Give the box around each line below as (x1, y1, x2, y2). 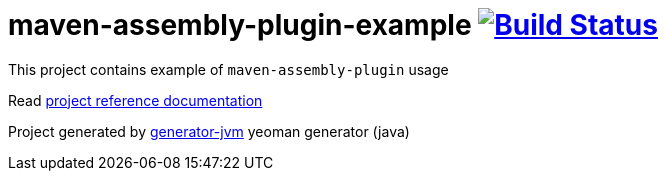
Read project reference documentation (8, 91, 263, 109)
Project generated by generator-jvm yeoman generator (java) (8, 122, 410, 140)
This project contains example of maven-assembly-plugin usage (8, 60, 449, 78)
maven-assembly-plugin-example (8, 8, 472, 42)
